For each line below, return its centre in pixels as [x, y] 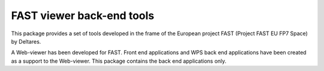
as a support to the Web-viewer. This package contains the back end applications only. [119, 61]
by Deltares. [26, 41]
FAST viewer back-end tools [82, 16]
